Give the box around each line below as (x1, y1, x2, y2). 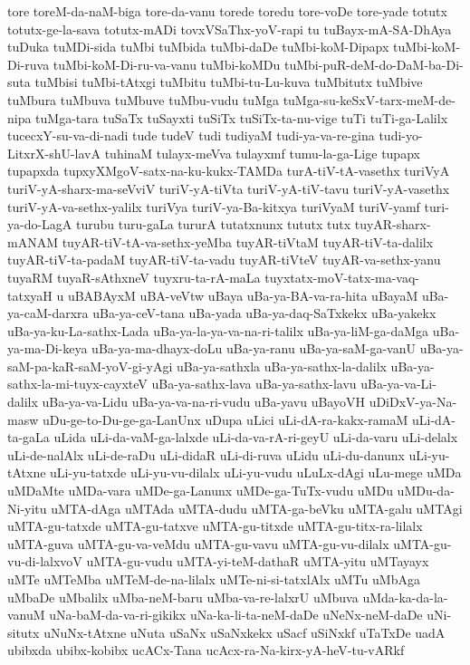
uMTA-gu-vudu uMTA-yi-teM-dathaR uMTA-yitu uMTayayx (86, 552, 429, 571)
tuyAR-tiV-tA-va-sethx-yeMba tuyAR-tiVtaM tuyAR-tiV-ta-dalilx (62, 232, 434, 251)
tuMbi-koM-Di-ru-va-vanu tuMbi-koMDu (53, 54, 281, 73)
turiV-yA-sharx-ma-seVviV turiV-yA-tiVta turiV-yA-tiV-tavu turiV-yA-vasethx (7, 178, 450, 198)
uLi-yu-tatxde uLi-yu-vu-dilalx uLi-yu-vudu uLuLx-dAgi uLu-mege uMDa (50, 463, 462, 482)
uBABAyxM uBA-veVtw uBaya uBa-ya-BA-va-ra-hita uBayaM (67, 285, 418, 304)
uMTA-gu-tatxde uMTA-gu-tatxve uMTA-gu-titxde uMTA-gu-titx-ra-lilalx (7, 516, 423, 535)
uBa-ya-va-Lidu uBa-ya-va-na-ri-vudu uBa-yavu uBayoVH (42, 392, 365, 411)
